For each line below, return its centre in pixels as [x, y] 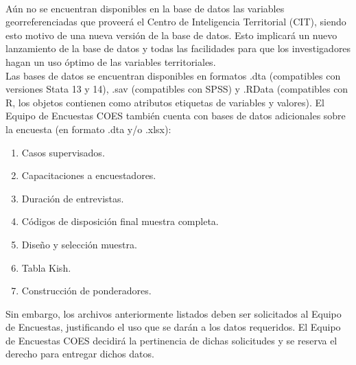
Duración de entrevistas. [73, 198]
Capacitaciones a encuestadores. [89, 175]
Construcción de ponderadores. [86, 291]
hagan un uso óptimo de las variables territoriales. [111, 61]
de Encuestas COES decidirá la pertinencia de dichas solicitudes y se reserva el [171, 340]
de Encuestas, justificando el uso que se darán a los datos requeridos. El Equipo [173, 327]
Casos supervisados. [63, 152]
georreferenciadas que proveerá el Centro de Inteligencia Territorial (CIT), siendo [176, 22]
